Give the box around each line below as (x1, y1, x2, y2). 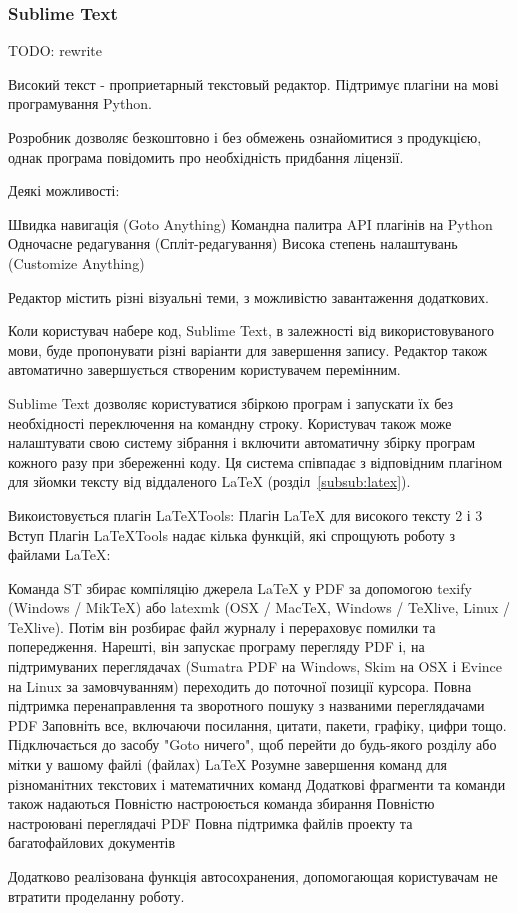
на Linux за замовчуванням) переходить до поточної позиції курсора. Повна (8, 675, 472, 696)
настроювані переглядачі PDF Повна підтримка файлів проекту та (8, 812, 413, 833)
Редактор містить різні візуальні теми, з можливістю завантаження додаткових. (8, 286, 489, 307)
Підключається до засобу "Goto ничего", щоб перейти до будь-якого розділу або (8, 734, 497, 755)
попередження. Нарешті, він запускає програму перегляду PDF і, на (8, 636, 425, 657)
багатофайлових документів (8, 832, 176, 853)
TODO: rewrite (8, 40, 102, 61)
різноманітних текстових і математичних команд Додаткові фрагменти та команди (8, 773, 506, 794)
